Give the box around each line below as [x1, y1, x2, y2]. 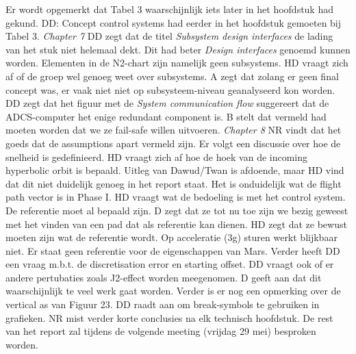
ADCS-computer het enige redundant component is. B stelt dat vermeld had [5, 109, 327, 123]
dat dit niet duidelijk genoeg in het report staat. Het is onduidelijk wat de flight [5, 176, 342, 190]
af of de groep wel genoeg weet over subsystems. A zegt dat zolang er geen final [5, 68, 339, 83]
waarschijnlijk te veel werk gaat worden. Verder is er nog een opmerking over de [5, 283, 341, 298]
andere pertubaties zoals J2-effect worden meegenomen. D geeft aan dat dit [5, 270, 322, 284]
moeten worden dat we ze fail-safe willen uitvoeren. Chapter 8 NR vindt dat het [5, 123, 342, 137]
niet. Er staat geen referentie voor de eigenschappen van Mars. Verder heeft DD [5, 243, 340, 257]
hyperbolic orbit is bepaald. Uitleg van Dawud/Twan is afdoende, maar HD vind [5, 163, 344, 177]
